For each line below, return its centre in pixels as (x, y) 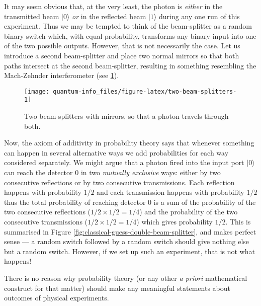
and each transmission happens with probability (170, 192)
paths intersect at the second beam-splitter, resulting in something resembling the (130, 65)
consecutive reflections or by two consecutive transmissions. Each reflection (119, 182)
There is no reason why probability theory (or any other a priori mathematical (126, 278)
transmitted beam (32, 16)
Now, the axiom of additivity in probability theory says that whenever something (129, 143)
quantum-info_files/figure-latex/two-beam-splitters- (145, 91)
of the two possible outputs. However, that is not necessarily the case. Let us (122, 46)
